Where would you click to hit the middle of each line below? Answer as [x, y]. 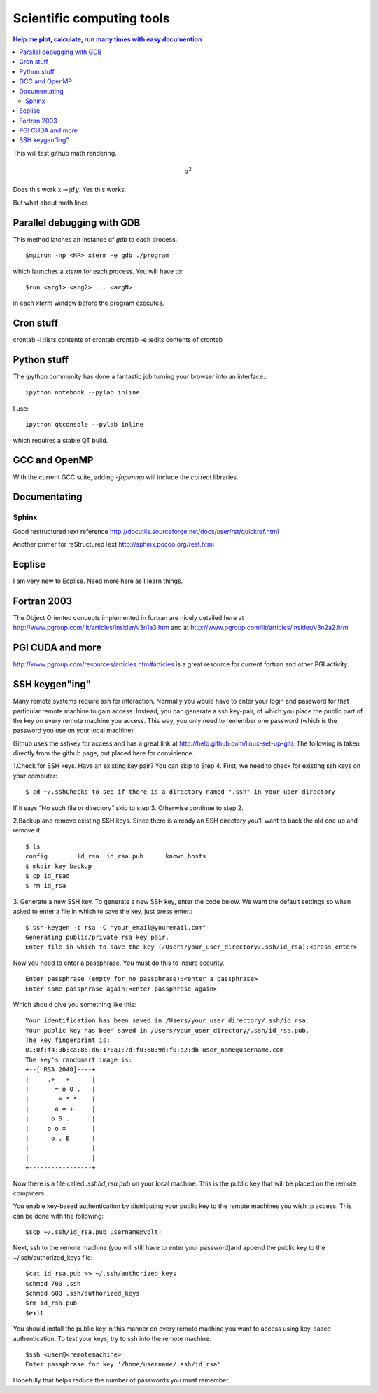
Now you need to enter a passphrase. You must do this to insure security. [119, 963]
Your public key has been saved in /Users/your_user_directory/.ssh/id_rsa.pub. [168, 1030]
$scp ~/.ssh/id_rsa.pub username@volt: [94, 1232]
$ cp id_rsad [48, 876]
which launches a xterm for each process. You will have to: [98, 271]
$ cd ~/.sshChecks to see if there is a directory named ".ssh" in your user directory [181, 792]
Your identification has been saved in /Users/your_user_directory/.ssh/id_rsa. [168, 1021]
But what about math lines [51, 203]
